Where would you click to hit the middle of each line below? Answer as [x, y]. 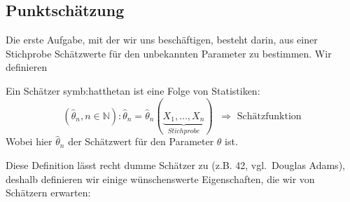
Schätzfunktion [269, 116]
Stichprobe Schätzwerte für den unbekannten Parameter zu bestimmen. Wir [169, 53]
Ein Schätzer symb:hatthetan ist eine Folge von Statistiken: [133, 90]
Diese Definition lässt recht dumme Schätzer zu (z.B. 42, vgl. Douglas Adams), [175, 165]
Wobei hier [29, 141]
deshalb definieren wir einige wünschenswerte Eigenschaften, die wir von [160, 179]
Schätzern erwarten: [48, 193]
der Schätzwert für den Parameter [141, 141]
